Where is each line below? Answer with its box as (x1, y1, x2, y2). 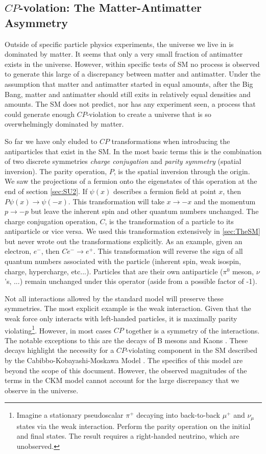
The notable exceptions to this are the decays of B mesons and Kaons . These (5, 334, 248, 345)
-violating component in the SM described (126, 345, 258, 355)
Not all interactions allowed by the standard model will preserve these (5, 293, 224, 303)
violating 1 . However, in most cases (5, 323, 112, 336)
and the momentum (194, 196, 256, 206)
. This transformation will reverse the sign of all (93, 246, 243, 256)
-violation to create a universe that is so (86, 108, 211, 119)
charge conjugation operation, (5, 216, 98, 226)
